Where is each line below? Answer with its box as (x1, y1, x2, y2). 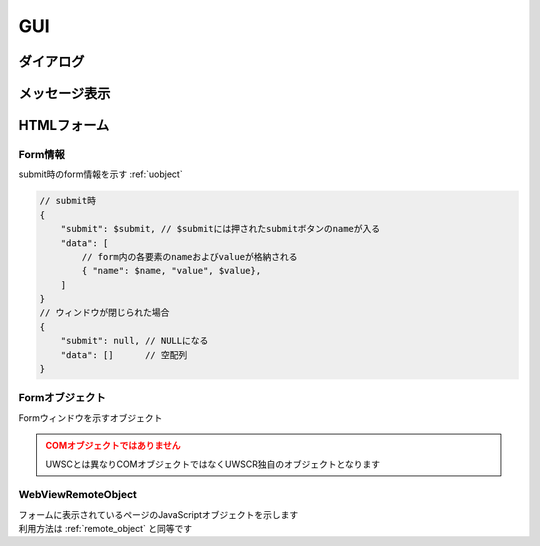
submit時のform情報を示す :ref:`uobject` (18, 168, 184, 180)
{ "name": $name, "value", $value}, (81, 265, 262, 277)
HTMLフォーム (18, 117, 110, 134)
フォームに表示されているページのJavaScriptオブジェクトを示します (18, 508, 299, 520)
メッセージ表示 (18, 85, 111, 102)
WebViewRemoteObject (18, 488, 137, 502)
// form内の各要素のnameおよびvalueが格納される (81, 251, 298, 262)
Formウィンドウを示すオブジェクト (18, 411, 163, 424)
